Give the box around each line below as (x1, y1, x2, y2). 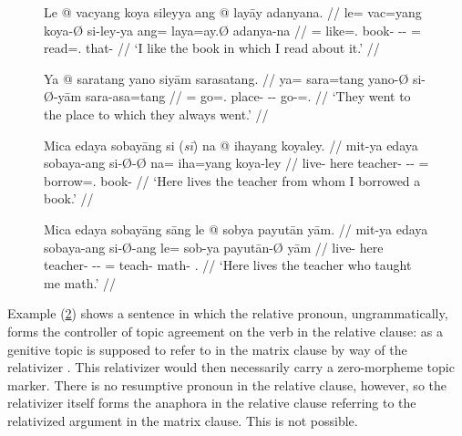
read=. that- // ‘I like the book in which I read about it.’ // (44, 38, 380, 57)
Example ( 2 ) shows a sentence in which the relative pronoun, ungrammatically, (7, 304, 448, 323)
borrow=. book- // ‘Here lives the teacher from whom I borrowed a (44, 171, 421, 190)
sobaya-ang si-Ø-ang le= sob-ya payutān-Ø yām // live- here (44, 237, 384, 256)
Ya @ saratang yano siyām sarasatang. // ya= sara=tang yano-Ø (44, 68, 409, 88)
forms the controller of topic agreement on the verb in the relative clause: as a (7, 321, 443, 340)
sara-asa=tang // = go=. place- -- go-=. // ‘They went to (85, 87, 411, 106)
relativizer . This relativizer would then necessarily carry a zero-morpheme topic (7, 358, 455, 377)
